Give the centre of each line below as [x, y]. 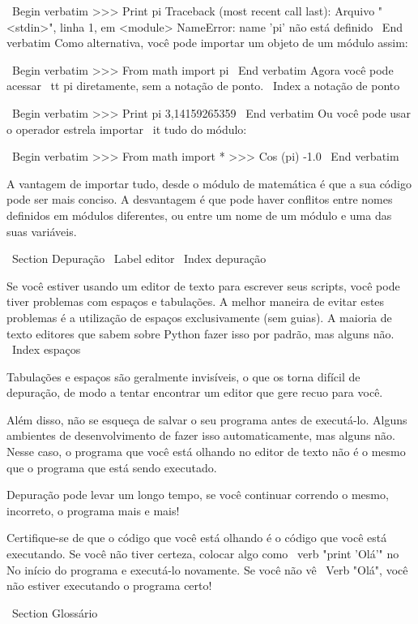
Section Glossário [55, 612]
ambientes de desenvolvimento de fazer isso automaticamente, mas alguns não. [201, 435]
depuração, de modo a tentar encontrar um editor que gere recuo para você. [195, 392]
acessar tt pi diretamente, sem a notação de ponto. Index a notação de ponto [203, 86]
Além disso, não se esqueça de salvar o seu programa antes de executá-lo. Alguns [207, 419]
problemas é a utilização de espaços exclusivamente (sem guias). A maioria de [199, 317]
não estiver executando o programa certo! [109, 585]
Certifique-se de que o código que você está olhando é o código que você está [197, 538]
